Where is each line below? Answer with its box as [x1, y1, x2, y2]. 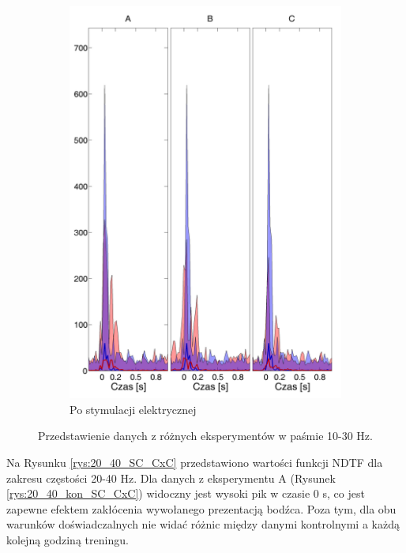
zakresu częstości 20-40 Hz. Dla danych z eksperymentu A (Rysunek [6, 469, 336, 486]
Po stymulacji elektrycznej [70, 401, 197, 417]
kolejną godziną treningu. [6, 531, 129, 547]
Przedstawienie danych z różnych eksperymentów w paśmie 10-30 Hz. [38, 427, 373, 444]
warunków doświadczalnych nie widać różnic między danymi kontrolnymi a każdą [6, 516, 400, 532]
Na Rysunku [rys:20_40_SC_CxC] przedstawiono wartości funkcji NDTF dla [6, 453, 383, 470]
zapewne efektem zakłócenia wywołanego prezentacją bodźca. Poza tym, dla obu [6, 500, 397, 517]
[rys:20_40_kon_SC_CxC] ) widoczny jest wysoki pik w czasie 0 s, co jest [6, 485, 365, 502]
